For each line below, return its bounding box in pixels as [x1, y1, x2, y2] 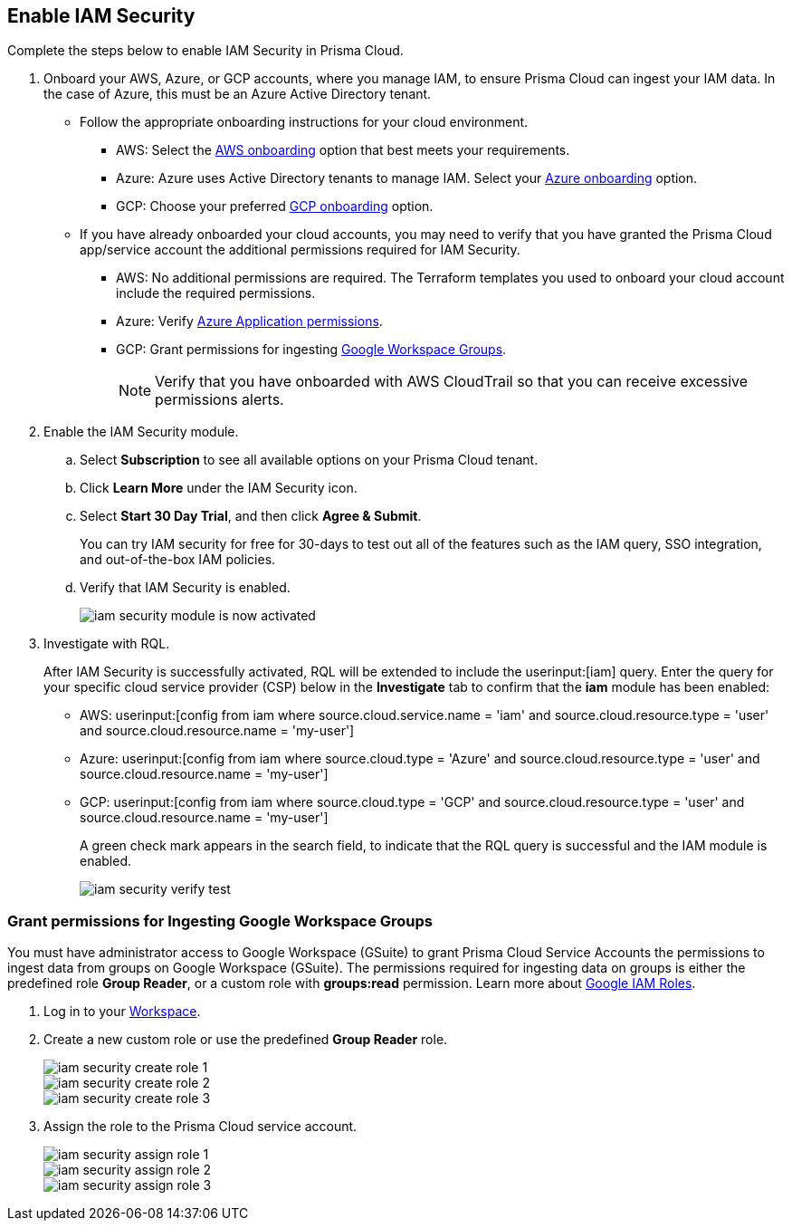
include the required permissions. [116, 285, 316, 302]
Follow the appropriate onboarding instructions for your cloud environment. [80, 114, 529, 130]
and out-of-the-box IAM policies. [80, 552, 276, 568]
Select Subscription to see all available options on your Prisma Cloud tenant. [80, 452, 539, 468]
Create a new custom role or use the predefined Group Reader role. [43, 1031, 448, 1048]
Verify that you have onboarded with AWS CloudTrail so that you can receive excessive [155, 372, 749, 391]
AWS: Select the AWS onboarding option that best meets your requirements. [116, 142, 570, 158]
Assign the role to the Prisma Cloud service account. [43, 1118, 358, 1135]
